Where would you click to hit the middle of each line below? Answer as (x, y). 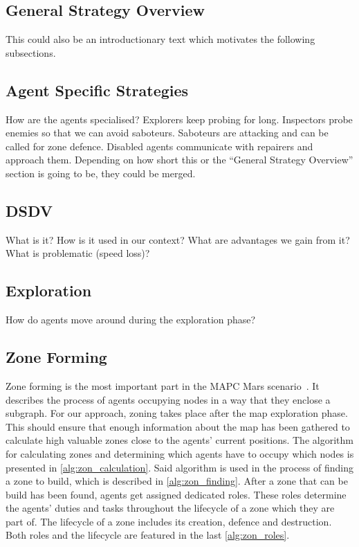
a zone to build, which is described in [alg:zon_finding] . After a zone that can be (177, 481)
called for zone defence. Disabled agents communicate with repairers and (159, 146)
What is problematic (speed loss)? (78, 253)
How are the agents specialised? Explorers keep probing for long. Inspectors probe (179, 119)
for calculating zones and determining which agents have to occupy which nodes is (180, 453)
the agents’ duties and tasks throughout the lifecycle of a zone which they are (170, 508)
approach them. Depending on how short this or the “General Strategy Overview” (179, 160)
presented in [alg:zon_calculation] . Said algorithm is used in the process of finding (180, 467)
